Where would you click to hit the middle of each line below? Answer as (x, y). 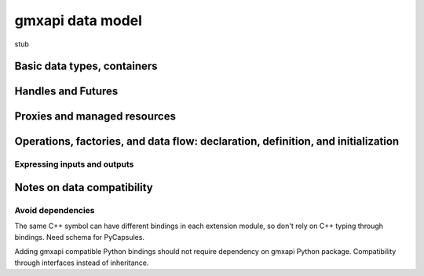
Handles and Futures (66, 92)
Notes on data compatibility (84, 188)
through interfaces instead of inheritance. (82, 263)
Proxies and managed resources (95, 117)
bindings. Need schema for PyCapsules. (80, 237)
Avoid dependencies (55, 210)
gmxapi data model (79, 20)
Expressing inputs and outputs (74, 164)
